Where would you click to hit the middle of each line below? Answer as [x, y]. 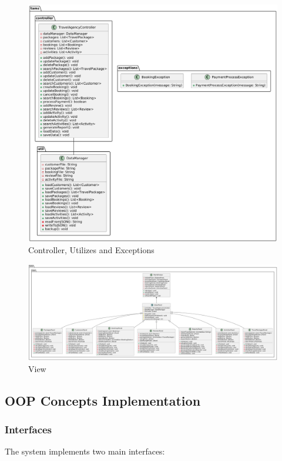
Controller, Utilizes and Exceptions [91, 250]
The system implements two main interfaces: [85, 451]
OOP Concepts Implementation [103, 400]
